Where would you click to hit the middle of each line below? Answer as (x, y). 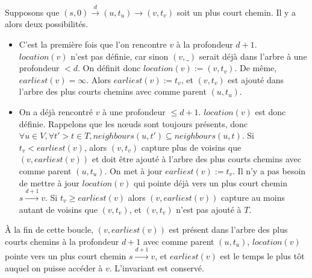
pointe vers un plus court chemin (66, 256)
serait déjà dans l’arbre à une (253, 56)
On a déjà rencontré (56, 111)
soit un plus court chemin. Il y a (236, 12)
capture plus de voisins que (191, 147)
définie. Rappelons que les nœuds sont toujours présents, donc (133, 123)
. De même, (256, 68)
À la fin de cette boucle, (49, 229)
